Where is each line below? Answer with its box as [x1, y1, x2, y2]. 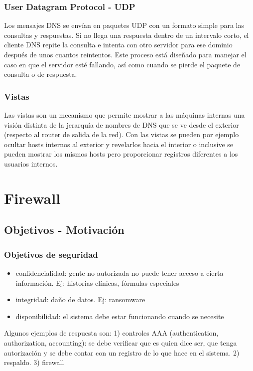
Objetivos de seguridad [4, 248, 98, 260]
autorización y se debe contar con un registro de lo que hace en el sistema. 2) [4, 347, 240, 358]
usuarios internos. [4, 158, 58, 169]
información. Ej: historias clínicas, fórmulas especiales [15, 277, 179, 288]
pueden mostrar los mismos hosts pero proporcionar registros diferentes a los [4, 149, 238, 159]
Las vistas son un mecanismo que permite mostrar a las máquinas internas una [4, 110, 245, 120]
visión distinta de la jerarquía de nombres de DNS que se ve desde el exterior [4, 119, 239, 130]
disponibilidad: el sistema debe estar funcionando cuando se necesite [15, 311, 224, 321]
